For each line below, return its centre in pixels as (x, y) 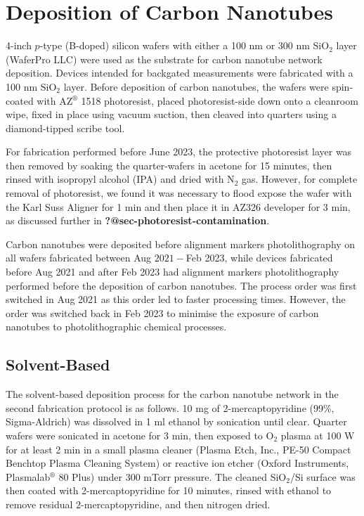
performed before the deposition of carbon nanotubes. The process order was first (181, 285)
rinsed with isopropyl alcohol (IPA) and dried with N (120, 179)
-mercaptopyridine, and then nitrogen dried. (176, 504)
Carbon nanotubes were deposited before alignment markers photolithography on (181, 244)
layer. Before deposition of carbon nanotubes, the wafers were (196, 86)
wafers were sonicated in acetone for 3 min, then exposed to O (140, 435)
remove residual (39, 504)
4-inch (19, 45)
